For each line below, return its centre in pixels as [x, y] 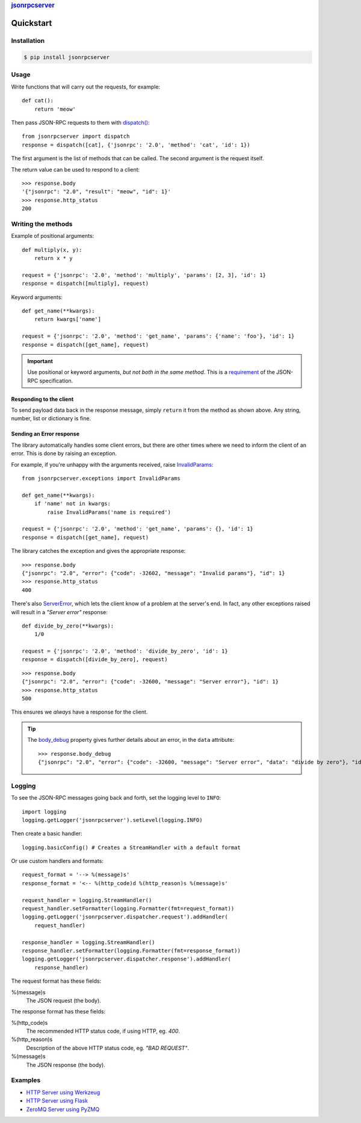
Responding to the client [42, 399]
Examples [26, 1080]
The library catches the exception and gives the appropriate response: [98, 551]
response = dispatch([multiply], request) [85, 284]
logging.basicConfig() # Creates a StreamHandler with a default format [131, 847]
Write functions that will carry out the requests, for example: [86, 87]
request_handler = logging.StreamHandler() [87, 900]
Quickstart [32, 23]
